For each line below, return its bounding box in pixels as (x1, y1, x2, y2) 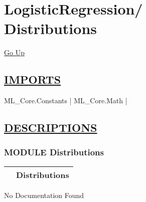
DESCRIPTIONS (4, 120, 97, 135)
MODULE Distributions (4, 146, 104, 158)
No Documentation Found (4, 189, 84, 200)
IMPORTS (4, 72, 61, 87)
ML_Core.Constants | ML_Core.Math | (4, 95, 127, 106)
